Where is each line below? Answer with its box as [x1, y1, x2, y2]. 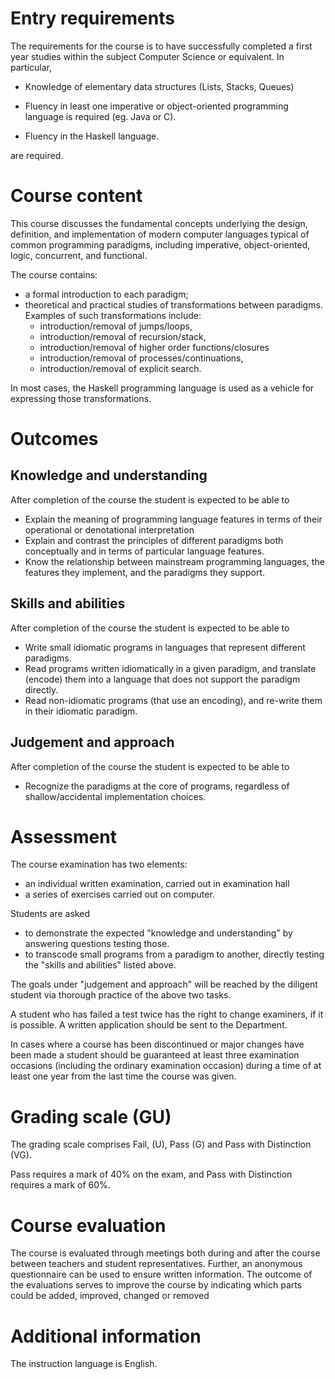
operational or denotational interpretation [24, 523, 195, 536]
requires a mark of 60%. [10, 1179, 111, 1191]
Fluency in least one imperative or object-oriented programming [24, 100, 289, 112]
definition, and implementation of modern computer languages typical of [10, 228, 310, 240]
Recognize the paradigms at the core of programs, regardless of [24, 780, 290, 792]
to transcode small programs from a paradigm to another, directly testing [24, 948, 325, 961]
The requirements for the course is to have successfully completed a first [10, 40, 313, 52]
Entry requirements [10, 7, 175, 30]
